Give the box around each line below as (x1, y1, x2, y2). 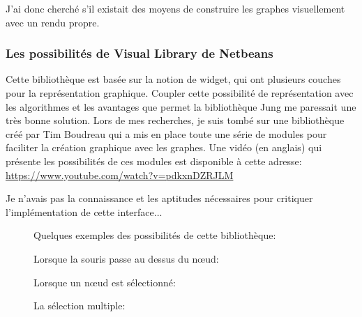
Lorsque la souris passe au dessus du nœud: (33, 251, 219, 265)
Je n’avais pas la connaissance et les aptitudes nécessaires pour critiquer (6, 191, 313, 206)
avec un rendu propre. (6, 15, 100, 29)
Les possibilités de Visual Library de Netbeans (6, 45, 273, 62)
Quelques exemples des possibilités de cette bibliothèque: (33, 228, 276, 242)
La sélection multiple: (33, 298, 126, 313)
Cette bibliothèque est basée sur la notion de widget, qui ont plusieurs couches (6, 72, 341, 86)
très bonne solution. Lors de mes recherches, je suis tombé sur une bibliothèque (6, 113, 345, 127)
